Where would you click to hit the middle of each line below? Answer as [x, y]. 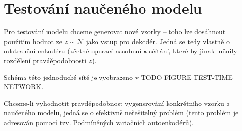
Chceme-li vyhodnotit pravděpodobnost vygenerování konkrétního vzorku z [117, 103]
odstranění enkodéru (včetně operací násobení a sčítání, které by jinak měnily [121, 51]
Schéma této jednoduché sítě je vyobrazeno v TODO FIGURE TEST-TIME [118, 77]
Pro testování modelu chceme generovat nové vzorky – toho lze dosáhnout [115, 32]
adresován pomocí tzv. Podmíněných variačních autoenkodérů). [99, 122]
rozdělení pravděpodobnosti [45, 60]
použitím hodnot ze [33, 41]
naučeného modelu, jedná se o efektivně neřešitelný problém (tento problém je [121, 113]
